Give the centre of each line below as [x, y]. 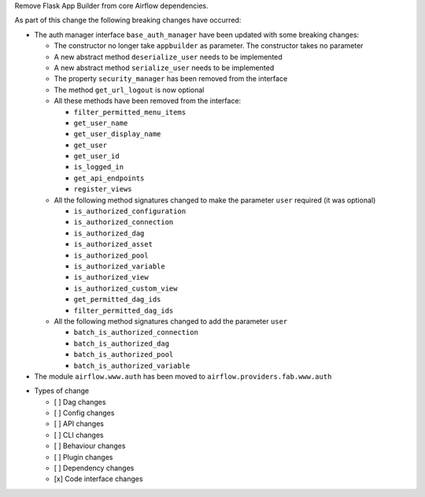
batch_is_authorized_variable [132, 365]
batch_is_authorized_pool [124, 355]
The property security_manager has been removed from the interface [171, 79]
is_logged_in [99, 167]
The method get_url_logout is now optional [129, 90]
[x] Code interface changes [98, 479]
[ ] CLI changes [79, 435]
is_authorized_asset [113, 245]
